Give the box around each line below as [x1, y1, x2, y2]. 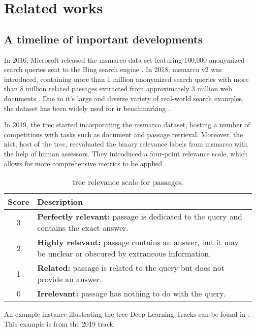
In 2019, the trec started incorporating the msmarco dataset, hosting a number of [4, 119, 250, 130]
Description [37, 196, 83, 208]
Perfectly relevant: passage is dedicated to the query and [37, 211, 242, 222]
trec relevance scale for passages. [72, 176, 184, 188]
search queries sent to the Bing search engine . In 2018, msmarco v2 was [4, 64, 222, 74]
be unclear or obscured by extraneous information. [37, 248, 211, 259]
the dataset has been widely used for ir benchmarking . [4, 103, 170, 113]
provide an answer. [37, 273, 102, 285]
